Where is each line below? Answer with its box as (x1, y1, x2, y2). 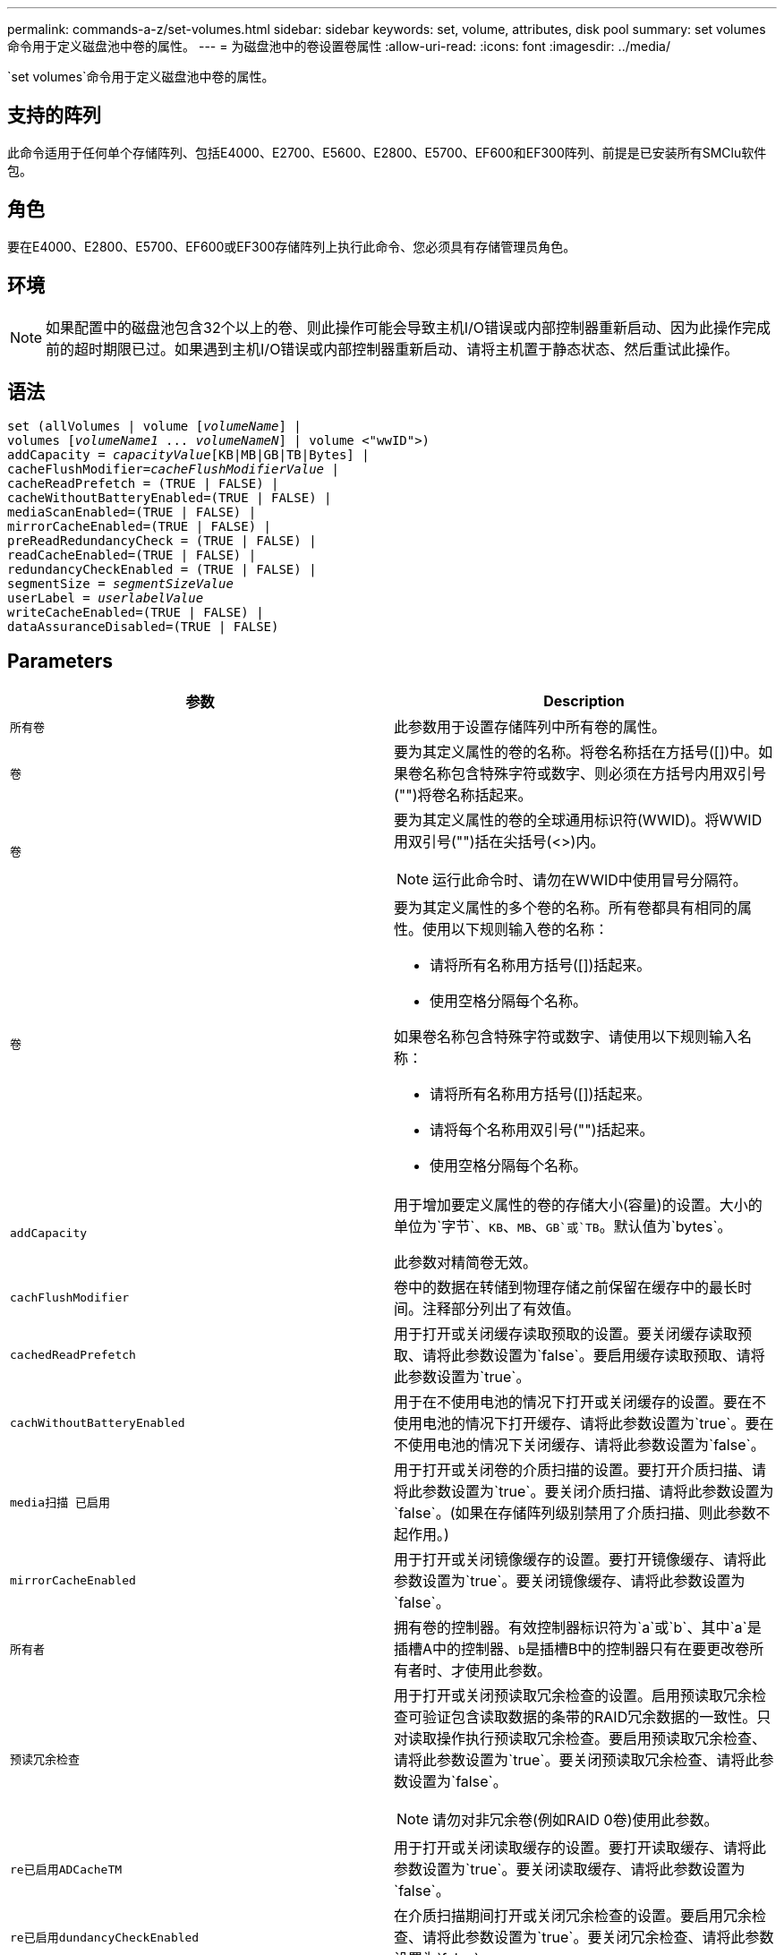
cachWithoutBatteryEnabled (10, 1415, 185, 1430)
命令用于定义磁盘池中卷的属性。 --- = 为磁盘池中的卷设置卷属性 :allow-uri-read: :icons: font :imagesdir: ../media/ (7, 38, 671, 54)
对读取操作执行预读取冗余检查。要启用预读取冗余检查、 (394, 1729, 767, 1748)
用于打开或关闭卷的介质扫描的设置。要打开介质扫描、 (394, 1461, 753, 1480)
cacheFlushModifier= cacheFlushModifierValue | (7, 462, 339, 477)
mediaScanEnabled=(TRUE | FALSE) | (7, 505, 257, 520)
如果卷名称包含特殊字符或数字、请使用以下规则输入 (394, 1028, 738, 1046)
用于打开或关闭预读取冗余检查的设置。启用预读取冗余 (394, 1686, 753, 1705)
